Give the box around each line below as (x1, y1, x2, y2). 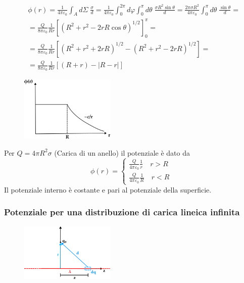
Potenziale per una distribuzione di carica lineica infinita (4, 206, 240, 218)
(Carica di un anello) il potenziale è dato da (54, 147, 190, 158)
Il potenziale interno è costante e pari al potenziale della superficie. (4, 184, 212, 195)
